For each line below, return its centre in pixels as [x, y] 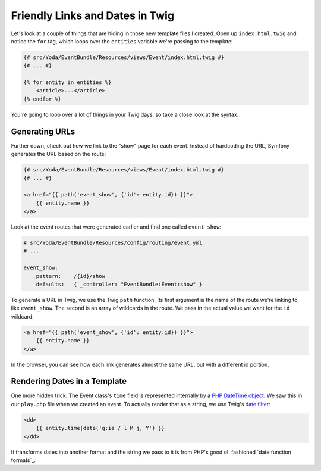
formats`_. [23, 460]
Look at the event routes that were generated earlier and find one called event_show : [116, 227]
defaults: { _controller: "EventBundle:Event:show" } [119, 285]
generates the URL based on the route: [59, 154]
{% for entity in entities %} [67, 82]
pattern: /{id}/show [70, 276]
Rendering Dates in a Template [69, 381]
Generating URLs [43, 131]
